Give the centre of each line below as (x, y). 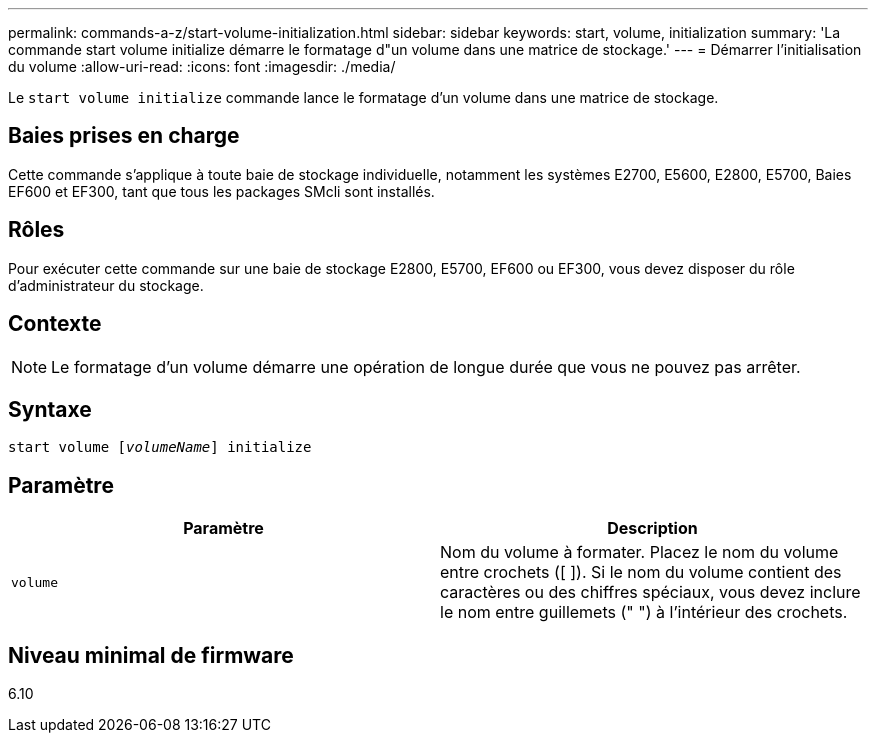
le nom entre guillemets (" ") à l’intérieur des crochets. (644, 612)
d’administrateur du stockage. (106, 285)
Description (652, 528)
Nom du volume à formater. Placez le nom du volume (639, 552)
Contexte (55, 324)
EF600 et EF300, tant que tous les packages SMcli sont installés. (221, 191)
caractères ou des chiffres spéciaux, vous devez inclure (650, 592)
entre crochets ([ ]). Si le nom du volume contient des (641, 572)
